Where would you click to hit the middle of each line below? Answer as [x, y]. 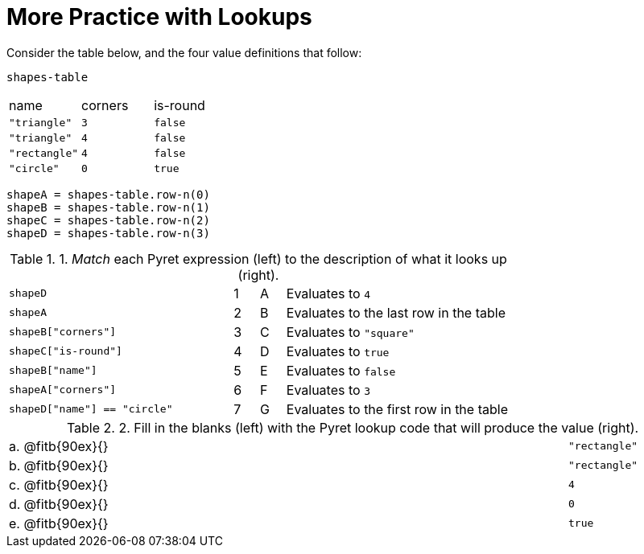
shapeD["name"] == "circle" [91, 409]
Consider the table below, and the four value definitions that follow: [184, 52]
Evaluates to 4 [328, 293]
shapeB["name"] [53, 371]
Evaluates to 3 [328, 390]
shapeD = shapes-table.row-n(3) [108, 233]
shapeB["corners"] [63, 332]
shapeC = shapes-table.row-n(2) [108, 220]
